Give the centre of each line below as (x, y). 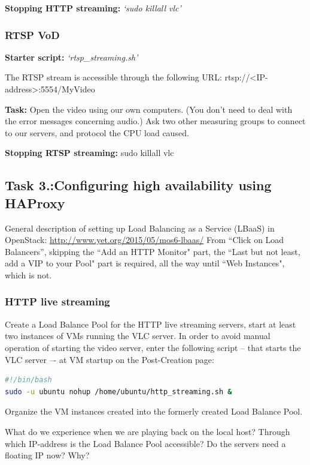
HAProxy (35, 202)
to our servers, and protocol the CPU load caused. (97, 132)
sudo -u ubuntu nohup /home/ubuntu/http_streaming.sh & (118, 391)
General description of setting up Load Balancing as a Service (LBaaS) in (140, 228)
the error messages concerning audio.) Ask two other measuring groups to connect (155, 121)
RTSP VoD (32, 34)
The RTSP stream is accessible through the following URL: (113, 77)
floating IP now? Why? (47, 455)
